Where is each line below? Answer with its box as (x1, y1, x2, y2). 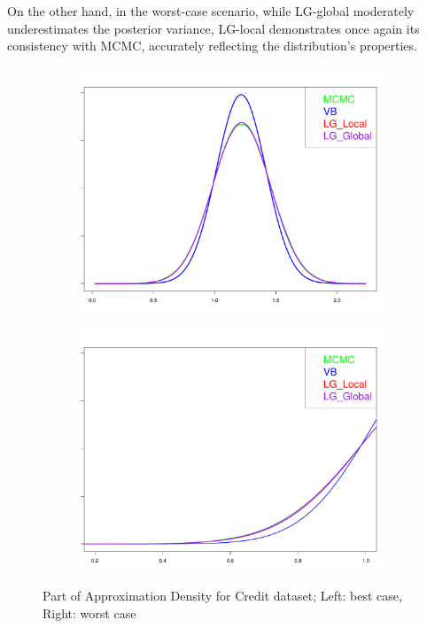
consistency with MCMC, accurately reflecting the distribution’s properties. (7, 36, 417, 55)
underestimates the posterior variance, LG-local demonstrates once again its (7, 19, 420, 37)
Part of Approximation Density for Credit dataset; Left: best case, (43, 586, 402, 605)
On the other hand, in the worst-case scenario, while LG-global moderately (7, 2, 415, 19)
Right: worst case (43, 603, 136, 622)
